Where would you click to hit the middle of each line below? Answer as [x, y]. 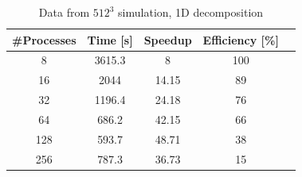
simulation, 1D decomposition [191, 12]
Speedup [168, 39]
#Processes [44, 39]
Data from [64, 12]
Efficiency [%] [241, 39]
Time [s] [110, 39]
